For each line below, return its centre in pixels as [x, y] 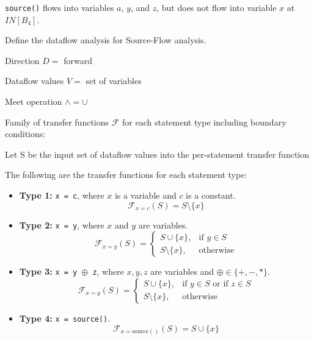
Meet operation [34, 101]
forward [78, 60]
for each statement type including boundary [204, 122]
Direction [22, 60]
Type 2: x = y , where [62, 225]
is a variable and [145, 195]
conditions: [25, 134]
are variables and [182, 271]
